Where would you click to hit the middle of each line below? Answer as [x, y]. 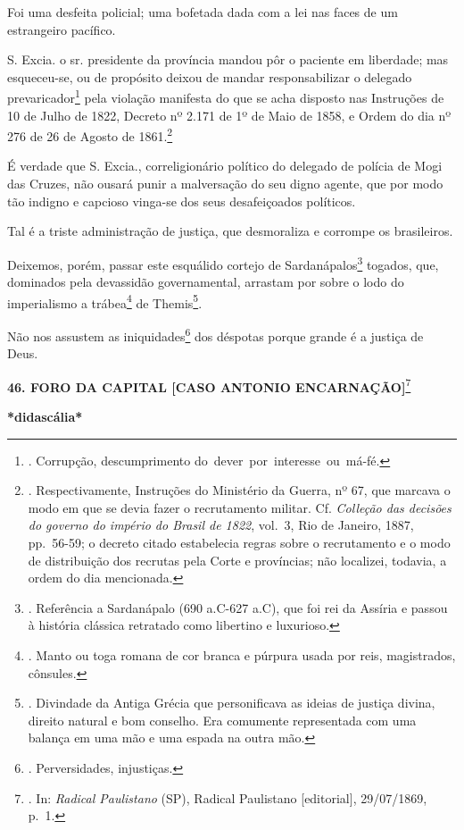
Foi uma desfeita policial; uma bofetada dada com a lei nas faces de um [203, 12]
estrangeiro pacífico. [62, 29]
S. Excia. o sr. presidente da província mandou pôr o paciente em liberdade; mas [228, 59]
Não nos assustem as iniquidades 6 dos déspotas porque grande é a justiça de [215, 334]
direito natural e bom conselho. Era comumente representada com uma [222, 720]
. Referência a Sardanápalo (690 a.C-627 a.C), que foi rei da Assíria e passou [238, 607]
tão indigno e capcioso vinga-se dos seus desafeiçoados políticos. [182, 201]
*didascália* [45, 417]
